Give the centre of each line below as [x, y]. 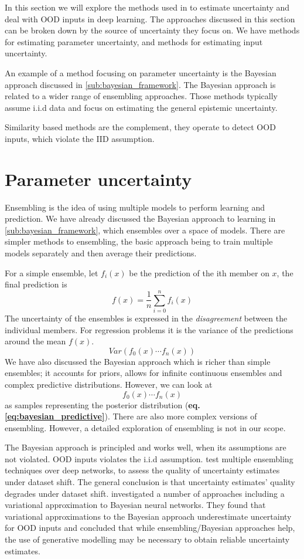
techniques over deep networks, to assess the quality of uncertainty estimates [142, 470]
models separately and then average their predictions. [101, 253]
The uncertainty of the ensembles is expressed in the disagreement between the [146, 318]
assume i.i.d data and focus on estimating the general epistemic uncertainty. [141, 107]
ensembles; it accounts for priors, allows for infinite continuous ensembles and [144, 373]
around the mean [35, 341]
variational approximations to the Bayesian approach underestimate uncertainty [148, 516]
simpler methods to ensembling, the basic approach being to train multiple [139, 241]
